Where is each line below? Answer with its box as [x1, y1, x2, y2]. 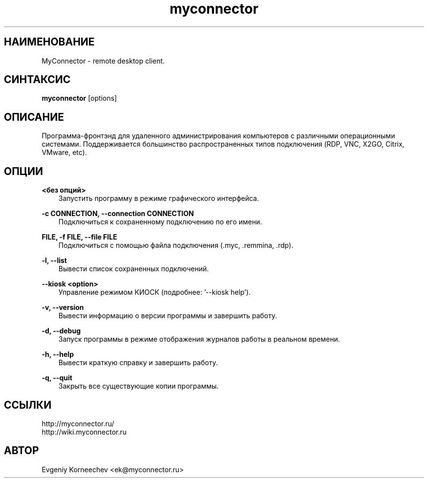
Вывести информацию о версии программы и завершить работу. [58, 311, 278, 320]
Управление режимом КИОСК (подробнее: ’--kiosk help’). [58, 288, 251, 297]
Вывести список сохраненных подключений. [58, 264, 209, 273]
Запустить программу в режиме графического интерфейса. [58, 194, 259, 203]
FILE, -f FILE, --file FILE [42, 233, 117, 241]
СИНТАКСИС [4, 73, 71, 86]
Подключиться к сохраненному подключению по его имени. [58, 218, 262, 226]
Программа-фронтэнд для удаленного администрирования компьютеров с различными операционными [42, 131, 395, 140]
